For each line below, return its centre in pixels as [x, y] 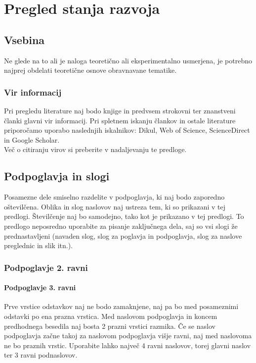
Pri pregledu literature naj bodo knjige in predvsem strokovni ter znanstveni [120, 110]
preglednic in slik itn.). [38, 245]
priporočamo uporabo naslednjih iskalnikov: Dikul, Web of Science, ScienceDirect [127, 130]
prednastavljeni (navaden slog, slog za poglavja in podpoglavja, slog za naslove [123, 235]
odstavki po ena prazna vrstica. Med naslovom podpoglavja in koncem [111, 316]
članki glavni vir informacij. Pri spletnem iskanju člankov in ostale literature [120, 120]
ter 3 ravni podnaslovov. [41, 355]
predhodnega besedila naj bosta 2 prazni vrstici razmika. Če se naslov [110, 326]
